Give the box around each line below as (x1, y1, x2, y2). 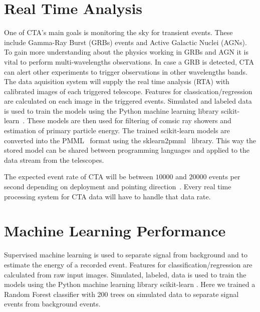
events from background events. (4, 298, 101, 309)
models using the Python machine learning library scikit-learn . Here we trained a (4, 279, 255, 289)
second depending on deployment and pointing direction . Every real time (4, 181, 231, 192)
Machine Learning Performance (4, 220, 226, 241)
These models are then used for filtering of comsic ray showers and (27, 115, 231, 126)
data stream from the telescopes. (4, 154, 104, 165)
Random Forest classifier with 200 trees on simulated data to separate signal (4, 288, 239, 299)
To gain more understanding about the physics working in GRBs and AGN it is (4, 47, 248, 57)
